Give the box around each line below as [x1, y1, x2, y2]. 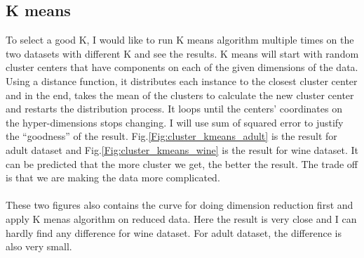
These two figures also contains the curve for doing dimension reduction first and [6, 198, 353, 212]
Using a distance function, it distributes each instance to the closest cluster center [6, 73, 358, 88]
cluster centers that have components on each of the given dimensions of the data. [6, 60, 358, 75]
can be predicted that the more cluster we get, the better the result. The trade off [6, 156, 358, 171]
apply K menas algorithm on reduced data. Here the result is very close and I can [6, 211, 357, 226]
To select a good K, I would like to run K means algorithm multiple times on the [6, 32, 354, 47]
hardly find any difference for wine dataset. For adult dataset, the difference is [6, 225, 342, 240]
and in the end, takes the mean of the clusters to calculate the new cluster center [6, 87, 354, 102]
